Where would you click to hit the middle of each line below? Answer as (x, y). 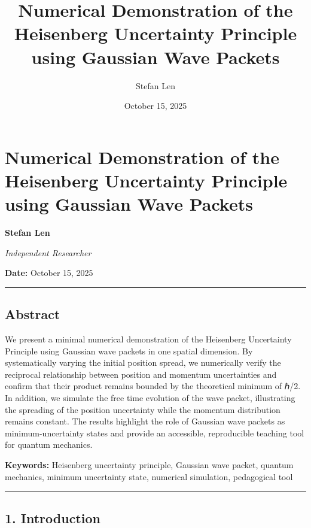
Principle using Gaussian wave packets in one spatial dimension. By (129, 351)
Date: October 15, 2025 (49, 273)
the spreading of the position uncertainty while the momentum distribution (143, 409)
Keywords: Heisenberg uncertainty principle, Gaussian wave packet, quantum (149, 464)
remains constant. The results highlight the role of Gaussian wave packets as (145, 421)
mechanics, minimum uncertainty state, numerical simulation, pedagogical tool (149, 476)
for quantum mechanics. (49, 444)
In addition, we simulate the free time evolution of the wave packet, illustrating (150, 397)
